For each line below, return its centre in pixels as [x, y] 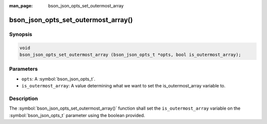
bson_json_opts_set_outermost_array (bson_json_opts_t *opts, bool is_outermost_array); [131, 55]
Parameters [23, 69]
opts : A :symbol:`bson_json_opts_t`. [59, 79]
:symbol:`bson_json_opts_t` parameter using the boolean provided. [77, 115]
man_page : [21, 6]
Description [23, 98]
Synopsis [21, 34]
